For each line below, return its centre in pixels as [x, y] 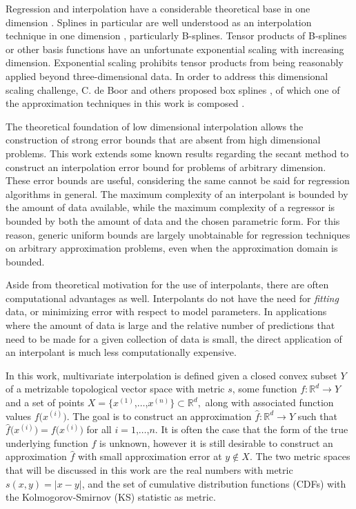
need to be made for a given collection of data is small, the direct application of [174, 338]
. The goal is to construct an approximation [159, 416]
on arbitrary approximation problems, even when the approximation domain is [172, 248]
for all [99, 429]
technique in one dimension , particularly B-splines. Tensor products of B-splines [176, 36]
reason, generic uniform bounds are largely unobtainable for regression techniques [178, 234]
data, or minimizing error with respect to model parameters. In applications [166, 311]
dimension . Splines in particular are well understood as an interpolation [159, 22]
